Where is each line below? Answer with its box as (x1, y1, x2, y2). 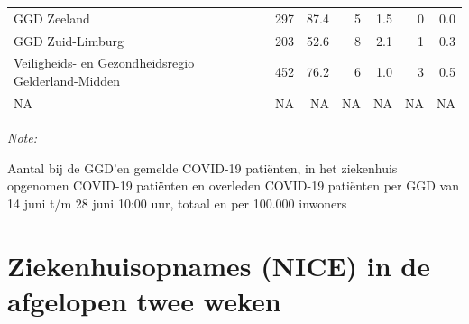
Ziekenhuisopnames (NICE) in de (7, 246, 431, 283)
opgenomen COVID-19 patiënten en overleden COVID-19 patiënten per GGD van (7, 176, 459, 195)
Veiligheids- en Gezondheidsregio (14, 53, 195, 72)
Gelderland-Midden (14, 71, 121, 90)
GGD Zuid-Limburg (14, 31, 124, 50)
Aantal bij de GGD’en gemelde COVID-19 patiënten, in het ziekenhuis (7, 158, 398, 177)
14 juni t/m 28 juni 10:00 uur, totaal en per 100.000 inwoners (7, 193, 347, 212)
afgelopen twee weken (7, 282, 281, 319)
